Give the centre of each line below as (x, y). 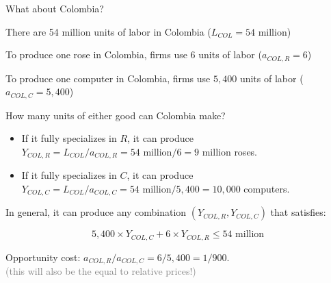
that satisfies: (298, 212)
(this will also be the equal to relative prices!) (101, 271)
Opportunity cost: (43, 257)
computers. (267, 188)
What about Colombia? (55, 8)
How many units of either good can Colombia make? (116, 115)
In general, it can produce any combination (96, 212)
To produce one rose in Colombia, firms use (96, 54)
